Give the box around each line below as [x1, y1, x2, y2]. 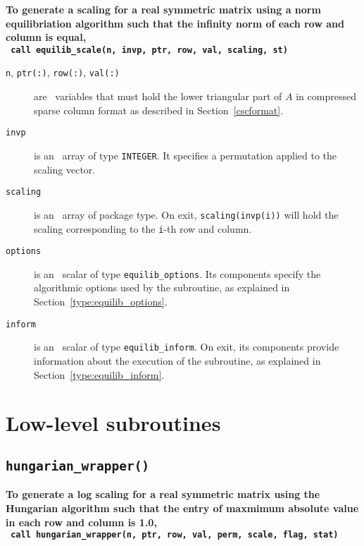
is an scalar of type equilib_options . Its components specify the [34, 266, 321, 281]
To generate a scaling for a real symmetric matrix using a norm [6, 2, 321, 16]
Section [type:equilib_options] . [34, 294, 168, 309]
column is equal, [6, 30, 87, 44]
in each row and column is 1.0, [6, 514, 157, 529]
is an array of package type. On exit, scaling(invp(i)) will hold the [34, 207, 339, 222]
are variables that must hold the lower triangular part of [34, 89, 282, 104]
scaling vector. [34, 162, 96, 176]
